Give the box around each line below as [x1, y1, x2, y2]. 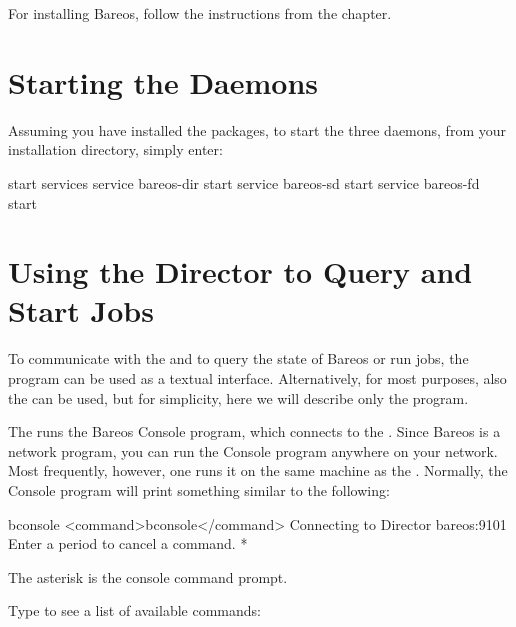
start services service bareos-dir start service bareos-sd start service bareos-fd [8, 172, 480, 193]
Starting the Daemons [8, 61, 319, 102]
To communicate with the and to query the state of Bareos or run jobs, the [8, 348, 469, 369]
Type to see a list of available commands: [8, 600, 261, 621]
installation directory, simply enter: [8, 139, 223, 160]
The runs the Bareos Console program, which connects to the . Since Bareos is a [8, 421, 501, 442]
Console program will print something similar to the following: [8, 479, 390, 500]
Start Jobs [8, 290, 154, 331]
